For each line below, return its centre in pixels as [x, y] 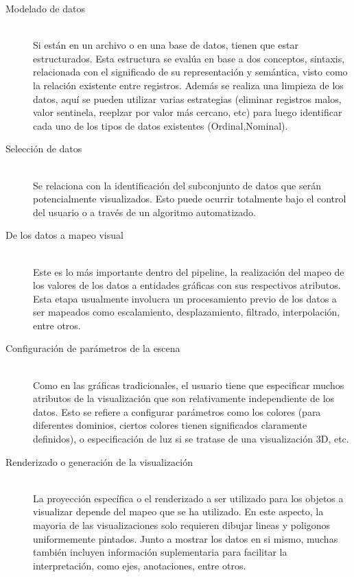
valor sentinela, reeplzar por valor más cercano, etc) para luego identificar [188, 112]
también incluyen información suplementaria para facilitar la [160, 552]
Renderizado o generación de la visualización [99, 461]
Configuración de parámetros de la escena [93, 348]
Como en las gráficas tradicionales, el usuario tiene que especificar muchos [189, 385]
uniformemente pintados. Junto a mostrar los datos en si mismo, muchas [186, 538]
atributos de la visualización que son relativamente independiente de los [184, 398]
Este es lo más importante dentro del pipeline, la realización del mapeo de [189, 271]
